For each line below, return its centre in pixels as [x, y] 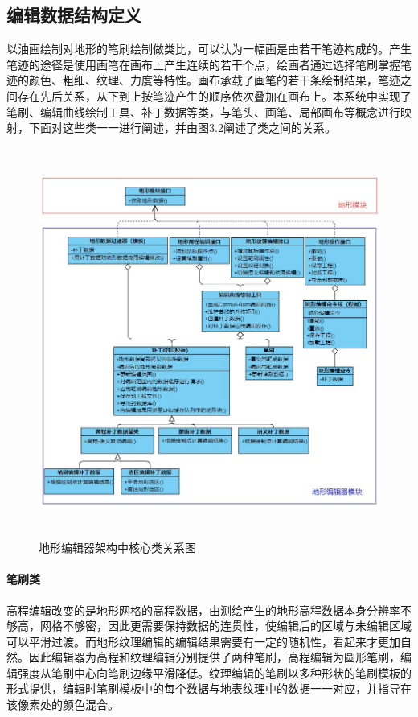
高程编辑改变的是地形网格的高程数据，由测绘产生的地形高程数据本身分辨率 [203, 610]
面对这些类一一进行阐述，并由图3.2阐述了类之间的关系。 [188, 128]
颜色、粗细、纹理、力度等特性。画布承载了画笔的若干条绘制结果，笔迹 [214, 80]
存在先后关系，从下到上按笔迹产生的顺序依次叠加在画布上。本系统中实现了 [214, 95]
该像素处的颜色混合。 [63, 705]
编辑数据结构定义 [74, 15]
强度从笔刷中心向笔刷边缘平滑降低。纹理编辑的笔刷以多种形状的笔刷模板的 [214, 672]
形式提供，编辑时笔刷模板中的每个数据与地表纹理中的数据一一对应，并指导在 [209, 688]
